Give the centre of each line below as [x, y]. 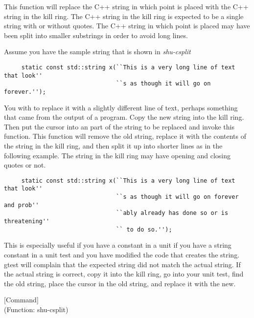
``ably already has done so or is [172, 213]
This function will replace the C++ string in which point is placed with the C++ [126, 6]
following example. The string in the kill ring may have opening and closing [117, 155]
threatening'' [27, 222]
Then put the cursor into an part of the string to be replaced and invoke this [119, 126]
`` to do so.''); [144, 229]
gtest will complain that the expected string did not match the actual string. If [122, 264]
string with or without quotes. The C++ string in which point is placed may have [127, 26]
